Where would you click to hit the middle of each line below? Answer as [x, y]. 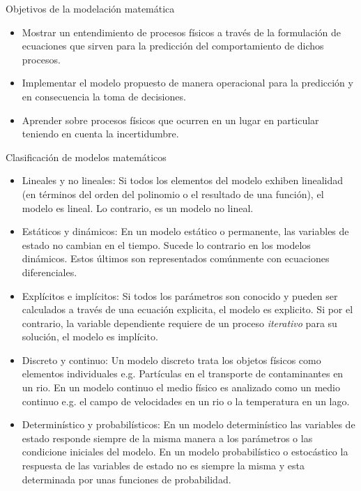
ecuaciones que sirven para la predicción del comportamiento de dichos [173, 46]
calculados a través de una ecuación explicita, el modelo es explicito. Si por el [187, 309]
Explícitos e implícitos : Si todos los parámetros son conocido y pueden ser [180, 295]
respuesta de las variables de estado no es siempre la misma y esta [163, 466]
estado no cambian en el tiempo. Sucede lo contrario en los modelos [166, 244]
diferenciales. [49, 272]
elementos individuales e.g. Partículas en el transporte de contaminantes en [183, 373]
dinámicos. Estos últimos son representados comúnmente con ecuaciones [176, 258]
